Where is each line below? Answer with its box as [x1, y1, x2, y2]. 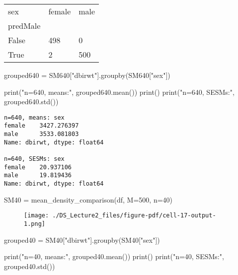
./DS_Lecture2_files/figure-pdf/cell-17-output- [52, 212, 216, 219]
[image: [24, 212, 49, 219]
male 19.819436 [4, 172, 72, 179]
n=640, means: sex [4, 114, 65, 121]
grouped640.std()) [4, 96, 59, 107]
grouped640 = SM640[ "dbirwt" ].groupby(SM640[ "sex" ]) [4, 70, 170, 80]
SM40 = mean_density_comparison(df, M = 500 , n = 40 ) [4, 194, 173, 205]
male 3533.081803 [4, 131, 79, 138]
